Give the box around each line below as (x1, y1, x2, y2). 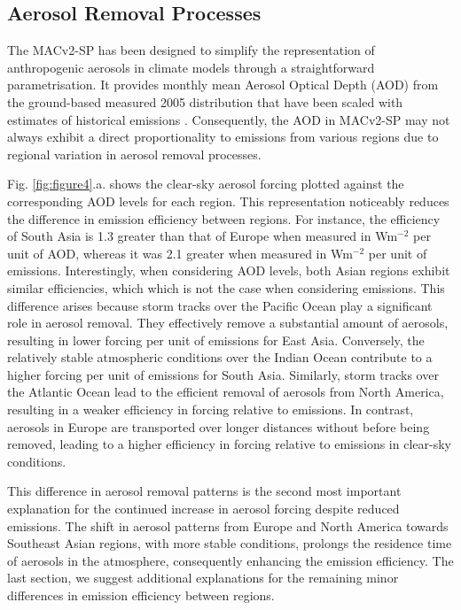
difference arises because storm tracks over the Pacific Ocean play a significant (7, 296, 433, 314)
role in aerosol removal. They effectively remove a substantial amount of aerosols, (7, 313, 449, 332)
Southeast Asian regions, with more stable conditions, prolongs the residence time (7, 534, 452, 552)
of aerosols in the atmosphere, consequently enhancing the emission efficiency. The (7, 551, 454, 569)
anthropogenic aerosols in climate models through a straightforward (7, 58, 375, 76)
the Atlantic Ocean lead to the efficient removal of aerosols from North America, (7, 382, 444, 401)
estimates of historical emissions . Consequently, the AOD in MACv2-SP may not (7, 110, 450, 128)
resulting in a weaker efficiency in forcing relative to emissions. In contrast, (7, 400, 414, 419)
